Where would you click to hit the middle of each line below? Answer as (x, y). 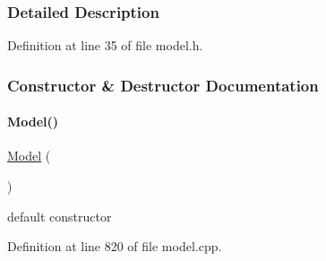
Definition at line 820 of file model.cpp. (115, 246)
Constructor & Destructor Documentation (163, 85)
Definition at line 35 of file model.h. (105, 45)
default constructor (60, 216)
